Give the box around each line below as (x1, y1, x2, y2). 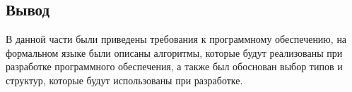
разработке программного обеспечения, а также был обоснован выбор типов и (6, 59, 343, 74)
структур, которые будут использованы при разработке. (6, 72, 243, 87)
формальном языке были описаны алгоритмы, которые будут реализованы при (6, 45, 343, 60)
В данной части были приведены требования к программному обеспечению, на (6, 32, 347, 46)
